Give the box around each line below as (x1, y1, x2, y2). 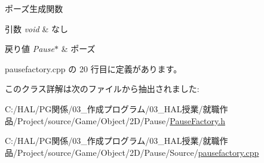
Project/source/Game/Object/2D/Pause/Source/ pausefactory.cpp (17, 146, 259, 158)
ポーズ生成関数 (5, 2, 63, 14)
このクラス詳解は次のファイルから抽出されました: (5, 82, 199, 95)
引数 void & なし (5, 22, 68, 35)
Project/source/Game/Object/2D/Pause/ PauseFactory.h (17, 114, 225, 127)
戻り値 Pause (5, 42, 55, 55)
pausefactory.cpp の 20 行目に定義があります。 (5, 62, 182, 75)
